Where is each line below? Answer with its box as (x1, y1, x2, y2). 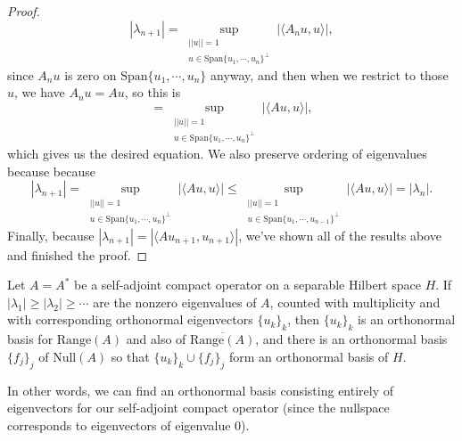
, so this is (124, 83, 181, 102)
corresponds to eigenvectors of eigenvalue (7, 415, 231, 434)
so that (111, 347, 150, 365)
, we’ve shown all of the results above (238, 225, 441, 244)
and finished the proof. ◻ (7, 245, 148, 264)
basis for (7, 330, 54, 348)
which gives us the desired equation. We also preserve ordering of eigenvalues (7, 144, 427, 163)
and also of (126, 330, 186, 348)
